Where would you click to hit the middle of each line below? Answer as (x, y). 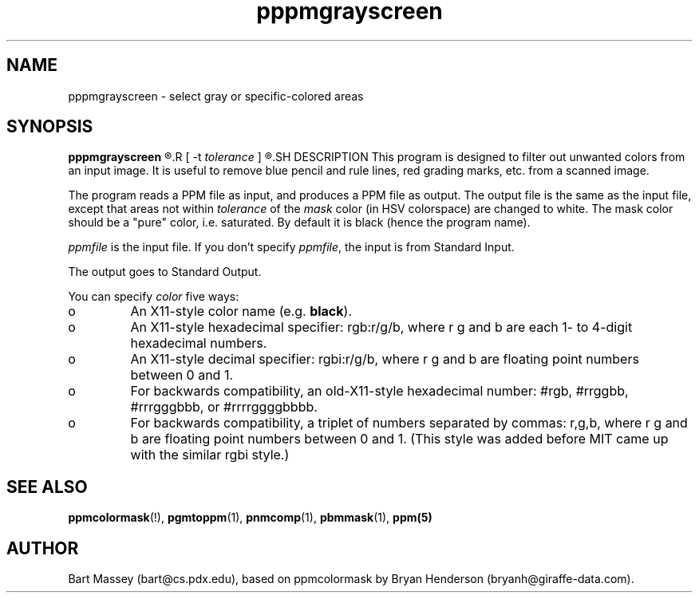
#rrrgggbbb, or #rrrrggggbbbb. (224, 407)
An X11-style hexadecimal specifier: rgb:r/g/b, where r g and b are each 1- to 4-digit (381, 327)
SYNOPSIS (50, 127)
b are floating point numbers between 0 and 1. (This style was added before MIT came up (399, 439)
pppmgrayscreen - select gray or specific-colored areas (216, 96)
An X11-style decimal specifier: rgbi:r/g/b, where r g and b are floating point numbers (385, 359)
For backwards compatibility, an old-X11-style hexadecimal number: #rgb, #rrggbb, (379, 391)
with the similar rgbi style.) (210, 455)
